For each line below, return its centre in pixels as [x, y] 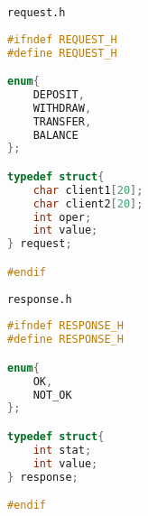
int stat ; [62, 450]
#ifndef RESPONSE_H [65, 326]
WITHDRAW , [62, 108]
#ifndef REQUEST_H [62, 39]
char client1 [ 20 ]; [88, 190]
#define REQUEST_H [62, 53]
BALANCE [55, 135]
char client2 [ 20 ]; [88, 203]
